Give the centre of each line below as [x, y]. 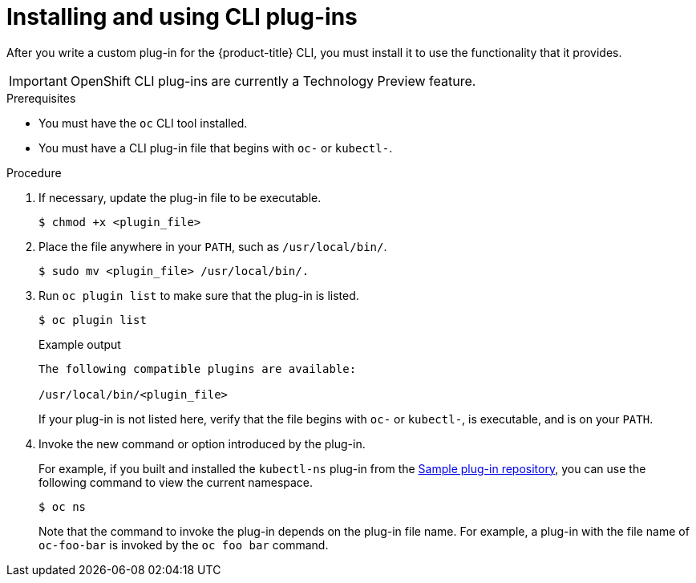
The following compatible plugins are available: [198, 368]
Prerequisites [41, 98]
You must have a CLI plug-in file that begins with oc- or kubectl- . [216, 148]
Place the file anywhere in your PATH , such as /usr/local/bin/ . [213, 246]
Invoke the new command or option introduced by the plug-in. [202, 443]
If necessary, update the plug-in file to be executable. [180, 197]
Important [38, 81]
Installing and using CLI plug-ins [182, 17]
